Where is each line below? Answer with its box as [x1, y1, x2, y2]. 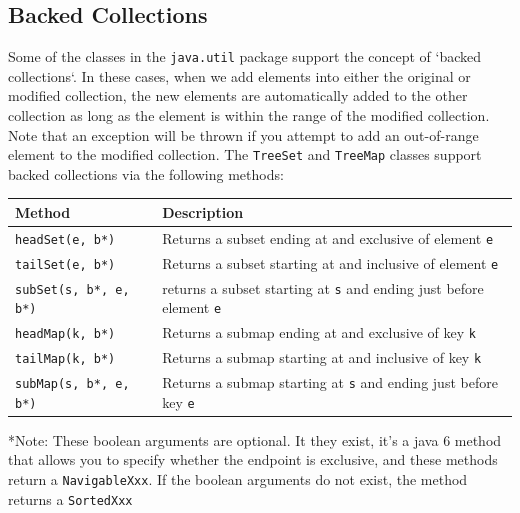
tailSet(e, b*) [15, 257, 116, 272]
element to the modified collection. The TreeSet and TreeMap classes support [8, 144, 482, 165]
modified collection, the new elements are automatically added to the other [8, 85, 468, 106]
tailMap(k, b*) [15, 352, 116, 367]
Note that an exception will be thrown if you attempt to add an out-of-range [8, 124, 479, 145]
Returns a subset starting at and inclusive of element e [162, 252, 499, 273]
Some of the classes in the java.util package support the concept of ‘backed [8, 46, 482, 67]
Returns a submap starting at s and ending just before [162, 372, 498, 393]
